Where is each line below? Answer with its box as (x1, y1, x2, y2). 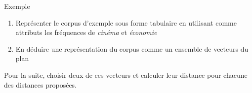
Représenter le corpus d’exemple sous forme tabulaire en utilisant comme (15, 17, 237, 28)
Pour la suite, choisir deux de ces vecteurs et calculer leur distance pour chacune (4, 69, 248, 80)
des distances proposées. (4, 79, 77, 90)
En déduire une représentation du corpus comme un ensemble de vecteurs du (15, 43, 249, 54)
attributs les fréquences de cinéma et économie (15, 27, 157, 37)
